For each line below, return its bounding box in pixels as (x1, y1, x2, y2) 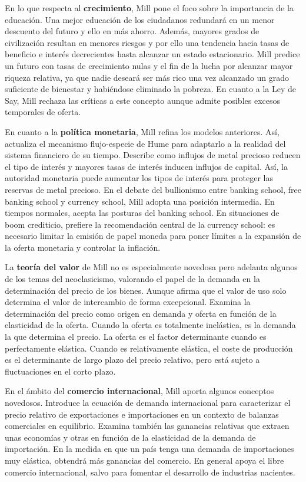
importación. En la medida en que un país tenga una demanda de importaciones (5, 442, 294, 455)
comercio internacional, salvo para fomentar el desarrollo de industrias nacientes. (5, 465, 295, 478)
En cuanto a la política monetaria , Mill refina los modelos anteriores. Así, (5, 125, 280, 137)
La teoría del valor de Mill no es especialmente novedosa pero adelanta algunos (5, 261, 298, 273)
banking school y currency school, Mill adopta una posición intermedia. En (5, 195, 275, 207)
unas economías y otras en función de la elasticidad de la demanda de (5, 431, 256, 443)
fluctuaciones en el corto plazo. (5, 365, 116, 377)
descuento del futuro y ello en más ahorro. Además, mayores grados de (5, 25, 260, 37)
